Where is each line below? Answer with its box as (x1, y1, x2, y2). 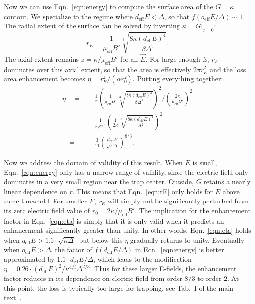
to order (197, 273, 222, 283)
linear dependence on (4, 186, 67, 196)
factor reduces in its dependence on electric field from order (4, 273, 182, 283)
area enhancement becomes (4, 74, 85, 84)
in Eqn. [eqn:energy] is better (135, 244, 224, 254)
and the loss (210, 64, 246, 74)
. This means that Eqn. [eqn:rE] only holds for (72, 186, 213, 196)
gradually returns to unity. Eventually (130, 234, 245, 245)
